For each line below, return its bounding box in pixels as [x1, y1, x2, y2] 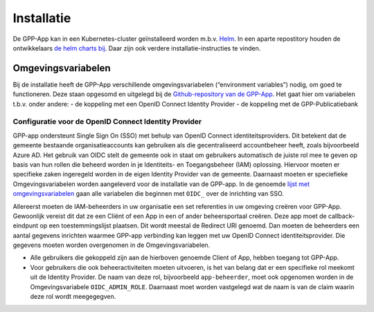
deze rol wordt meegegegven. [30, 293, 116, 301]
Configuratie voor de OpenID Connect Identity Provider [12, 117, 202, 127]
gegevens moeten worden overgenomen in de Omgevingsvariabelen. [12, 241, 211, 249]
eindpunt [12, 221, 39, 230]
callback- [328, 212, 355, 220]
